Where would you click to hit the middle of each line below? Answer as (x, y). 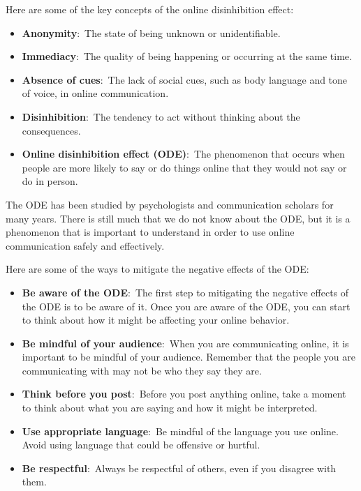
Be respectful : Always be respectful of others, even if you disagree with (179, 468)
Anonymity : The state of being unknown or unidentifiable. (151, 32)
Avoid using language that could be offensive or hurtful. (141, 445)
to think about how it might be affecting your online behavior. (156, 320)
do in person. (50, 181)
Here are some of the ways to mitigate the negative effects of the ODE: (157, 269)
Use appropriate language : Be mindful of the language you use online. (180, 431)
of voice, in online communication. (95, 93)
